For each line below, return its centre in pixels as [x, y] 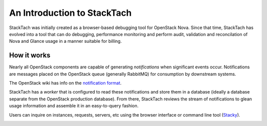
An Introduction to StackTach [70, 13]
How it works [30, 55]
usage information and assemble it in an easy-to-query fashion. [74, 106]
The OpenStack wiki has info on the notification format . [66, 83]
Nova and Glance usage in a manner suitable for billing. [66, 41]
